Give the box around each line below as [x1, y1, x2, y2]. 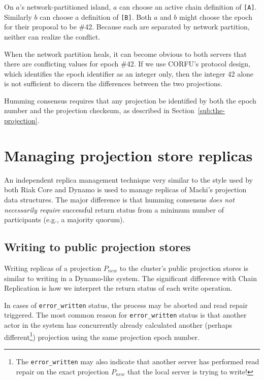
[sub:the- [197, 105, 225, 116]
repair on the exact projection [16, 366, 109, 376]
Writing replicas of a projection [4, 262, 102, 273]
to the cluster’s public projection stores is [119, 262, 249, 273]
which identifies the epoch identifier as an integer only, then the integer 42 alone [4, 68, 254, 79]
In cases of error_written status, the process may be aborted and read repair [4, 299, 248, 310]
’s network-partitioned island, [19, 2, 111, 12]
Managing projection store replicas [4, 145, 253, 165]
